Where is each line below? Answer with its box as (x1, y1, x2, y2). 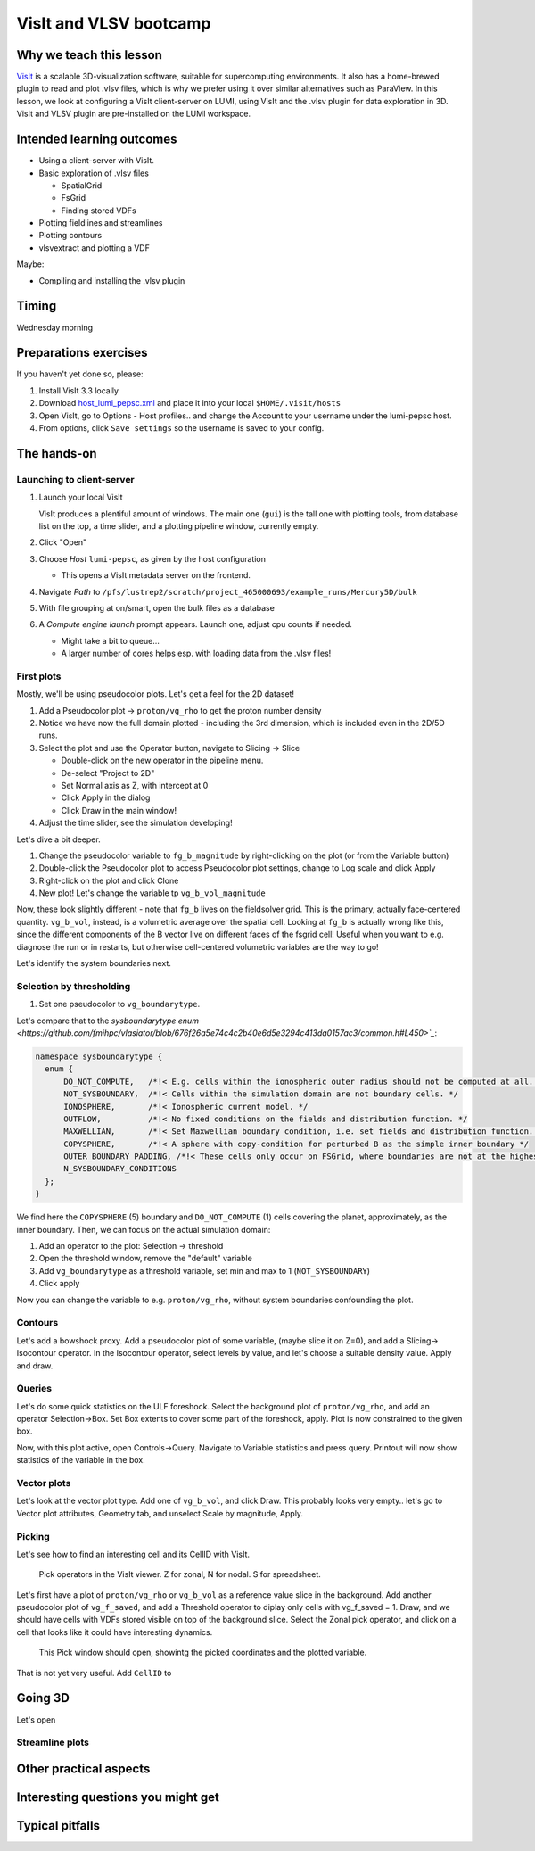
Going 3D (16, 1690, 70, 1706)
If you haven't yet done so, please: (16, 368, 144, 379)
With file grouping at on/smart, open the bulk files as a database (38, 602, 276, 613)
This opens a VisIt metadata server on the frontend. (61, 570, 251, 581)
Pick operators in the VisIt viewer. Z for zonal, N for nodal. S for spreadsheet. (38, 1569, 321, 1580)
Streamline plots (16, 1736, 89, 1748)
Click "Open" (38, 537, 87, 548)
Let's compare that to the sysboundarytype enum (16, 1015, 200, 1026)
